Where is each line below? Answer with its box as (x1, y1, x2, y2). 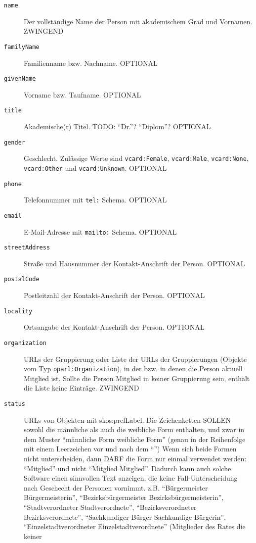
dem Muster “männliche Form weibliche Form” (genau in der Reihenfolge (24, 434, 246, 444)
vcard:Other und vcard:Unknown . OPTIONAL (24, 162, 167, 173)
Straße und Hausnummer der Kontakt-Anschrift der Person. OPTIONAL (24, 258, 245, 268)
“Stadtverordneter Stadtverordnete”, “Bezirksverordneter (24, 502, 197, 512)
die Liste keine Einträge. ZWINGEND (24, 383, 139, 393)
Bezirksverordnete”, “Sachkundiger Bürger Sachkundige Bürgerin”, (24, 511, 226, 522)
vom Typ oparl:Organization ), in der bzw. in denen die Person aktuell (24, 363, 243, 374)
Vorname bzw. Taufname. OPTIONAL (24, 89, 141, 99)
